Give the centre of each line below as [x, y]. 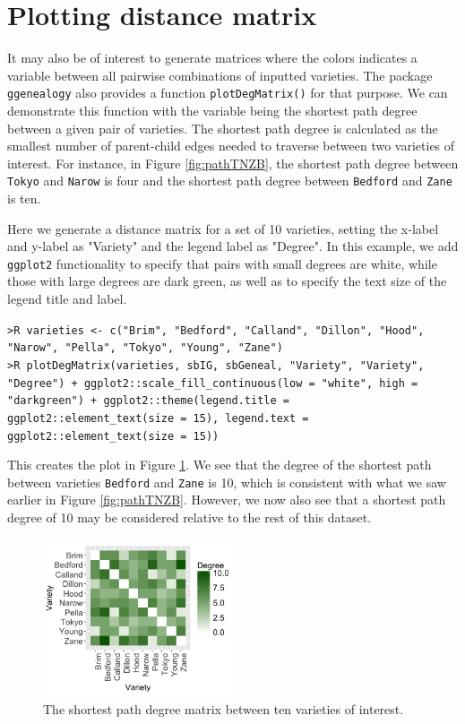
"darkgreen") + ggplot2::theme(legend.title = [148, 401]
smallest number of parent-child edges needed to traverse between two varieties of [231, 146]
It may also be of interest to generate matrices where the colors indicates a [212, 58]
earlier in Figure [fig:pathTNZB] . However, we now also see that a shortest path [227, 500]
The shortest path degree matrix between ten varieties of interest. [224, 708]
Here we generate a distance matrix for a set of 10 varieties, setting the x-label [223, 228]
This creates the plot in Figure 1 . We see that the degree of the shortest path [220, 465]
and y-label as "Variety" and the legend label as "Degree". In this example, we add [233, 246]
